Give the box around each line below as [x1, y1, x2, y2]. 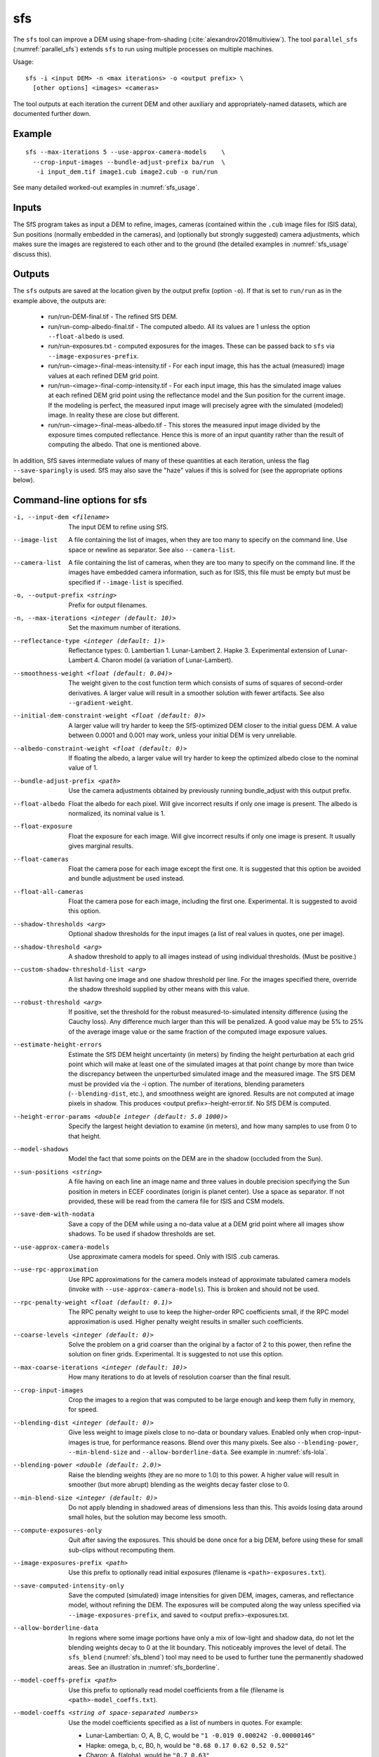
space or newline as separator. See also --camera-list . [68, 545, 235, 554]
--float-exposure [13, 822, 73, 831]
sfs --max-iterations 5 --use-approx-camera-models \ [25, 148, 226, 156]
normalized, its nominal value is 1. [68, 809, 166, 817]
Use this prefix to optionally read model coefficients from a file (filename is [68, 1685, 284, 1694]
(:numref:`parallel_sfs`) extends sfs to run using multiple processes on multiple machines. [13, 44, 274, 53]
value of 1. [68, 763, 98, 772]
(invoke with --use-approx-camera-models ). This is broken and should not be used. [68, 1285, 319, 1293]
